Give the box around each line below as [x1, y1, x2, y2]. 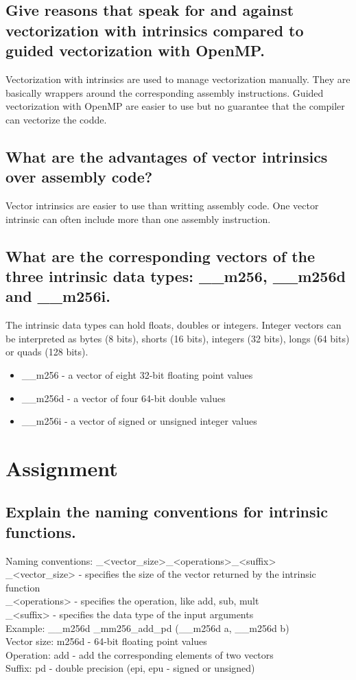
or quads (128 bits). [5, 344, 88, 359]
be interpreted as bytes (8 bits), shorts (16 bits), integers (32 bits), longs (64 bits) [5, 331, 350, 345]
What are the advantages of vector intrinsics [5, 145, 328, 167]
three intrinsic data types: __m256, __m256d [5, 265, 346, 286]
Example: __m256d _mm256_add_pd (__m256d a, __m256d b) [5, 620, 289, 635]
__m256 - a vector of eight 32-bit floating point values [21, 367, 253, 382]
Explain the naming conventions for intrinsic [5, 501, 328, 522]
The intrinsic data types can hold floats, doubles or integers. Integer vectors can [5, 318, 342, 332]
